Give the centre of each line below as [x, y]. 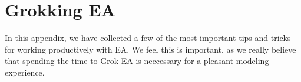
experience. [25, 72]
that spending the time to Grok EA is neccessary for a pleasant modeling [137, 61]
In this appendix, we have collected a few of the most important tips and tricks [148, 38]
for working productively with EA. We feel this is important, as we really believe [150, 49]
